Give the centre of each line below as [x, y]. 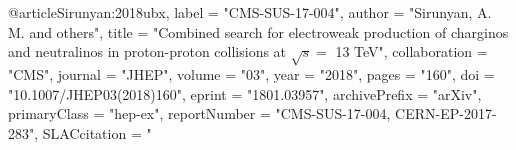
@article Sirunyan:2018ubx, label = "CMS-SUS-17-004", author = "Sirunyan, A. [250, 12]
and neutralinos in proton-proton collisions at [147, 51]
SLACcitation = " [97, 132]
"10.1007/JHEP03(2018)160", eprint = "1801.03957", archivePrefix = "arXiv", [245, 93]
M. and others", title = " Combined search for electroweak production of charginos [258, 31]
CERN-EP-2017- [446, 113]
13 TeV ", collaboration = [411, 51]
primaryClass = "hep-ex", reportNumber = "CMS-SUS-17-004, [199, 113]
